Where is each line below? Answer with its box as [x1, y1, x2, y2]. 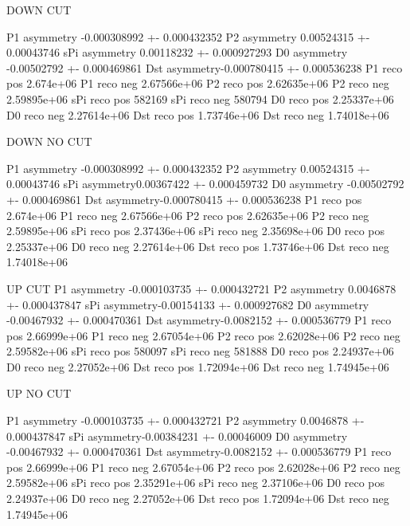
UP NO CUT [6, 385, 72, 402]
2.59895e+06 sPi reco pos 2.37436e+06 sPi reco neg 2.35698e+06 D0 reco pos [6, 222, 385, 239]
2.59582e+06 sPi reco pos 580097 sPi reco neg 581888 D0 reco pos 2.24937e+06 [6, 343, 394, 359]
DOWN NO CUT [6, 133, 92, 150]
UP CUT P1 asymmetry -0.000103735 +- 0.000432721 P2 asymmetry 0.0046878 [6, 280, 396, 296]
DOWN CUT [6, 2, 72, 18]
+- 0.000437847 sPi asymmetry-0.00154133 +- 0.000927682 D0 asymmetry [6, 296, 369, 312]
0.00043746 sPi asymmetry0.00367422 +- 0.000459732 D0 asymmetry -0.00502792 [6, 175, 404, 192]
